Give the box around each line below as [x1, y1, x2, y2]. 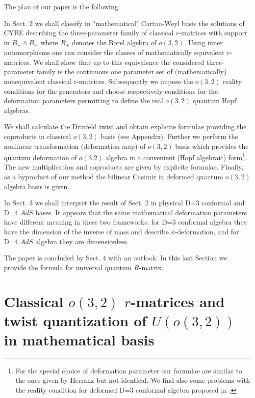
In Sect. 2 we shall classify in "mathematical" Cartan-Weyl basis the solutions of [4, 18, 245, 28]
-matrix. [139, 262, 164, 272]
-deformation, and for [175, 226, 239, 236]
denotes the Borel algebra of [72, 37, 157, 47]
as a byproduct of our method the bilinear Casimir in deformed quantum [4, 171, 223, 182]
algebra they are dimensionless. [35, 236, 129, 246]
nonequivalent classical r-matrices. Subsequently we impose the [4, 76, 193, 86]
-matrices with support [178, 28, 248, 38]
